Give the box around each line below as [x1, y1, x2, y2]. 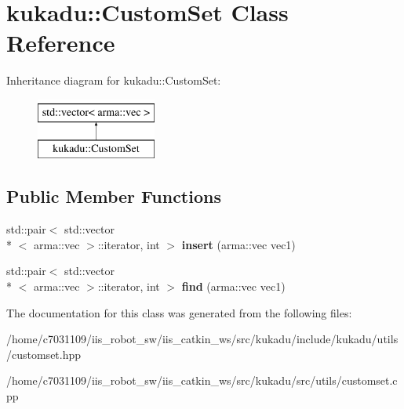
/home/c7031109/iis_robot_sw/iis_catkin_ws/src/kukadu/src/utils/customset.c [6, 372, 398, 389]
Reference [6, 27, 115, 59]
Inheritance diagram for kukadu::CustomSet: [6, 72, 221, 89]
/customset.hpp [6, 346, 82, 362]
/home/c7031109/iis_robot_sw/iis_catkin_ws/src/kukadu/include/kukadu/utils [6, 331, 399, 347]
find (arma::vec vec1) [181, 278, 286, 295]
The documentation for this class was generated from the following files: [6, 304, 352, 320]
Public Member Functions [6, 184, 221, 208]
